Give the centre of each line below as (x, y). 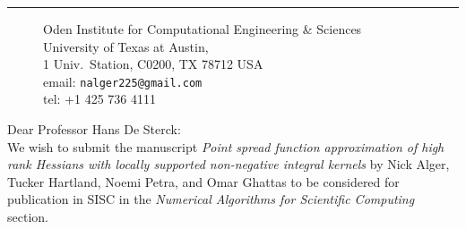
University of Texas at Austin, (126, 46)
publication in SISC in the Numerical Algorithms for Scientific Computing (211, 199)
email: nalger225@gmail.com (123, 81)
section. (28, 216)
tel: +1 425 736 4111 (99, 99)
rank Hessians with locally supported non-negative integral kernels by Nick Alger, (229, 164)
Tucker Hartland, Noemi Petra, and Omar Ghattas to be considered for (203, 181)
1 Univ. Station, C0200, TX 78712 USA (153, 64)
